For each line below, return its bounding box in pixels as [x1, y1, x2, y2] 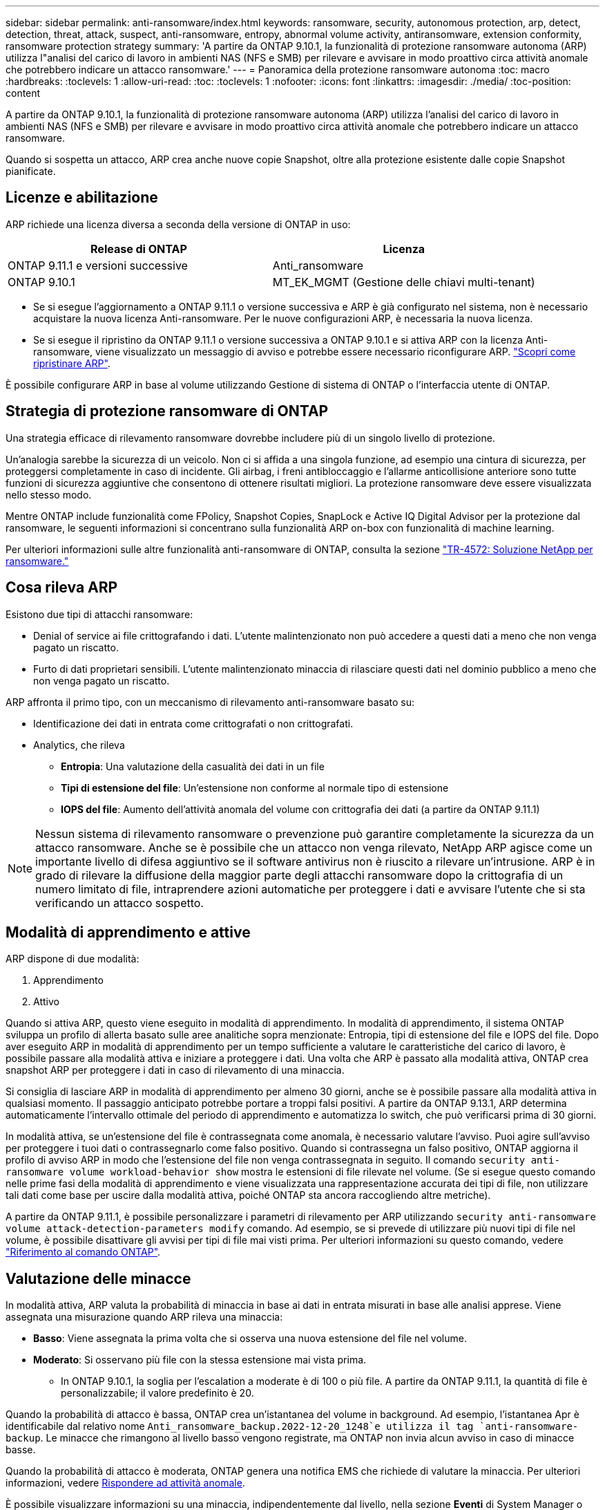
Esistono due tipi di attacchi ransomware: [6, 608, 193, 620]
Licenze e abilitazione [6, 189, 158, 207]
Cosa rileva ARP [6, 579, 118, 597]
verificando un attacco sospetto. [35, 895, 204, 910]
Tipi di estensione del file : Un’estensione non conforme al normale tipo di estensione [61, 781, 449, 794]
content [6, 87, 41, 99]
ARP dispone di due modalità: [6, 953, 140, 965]
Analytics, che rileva [33, 738, 125, 751]
